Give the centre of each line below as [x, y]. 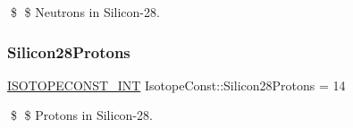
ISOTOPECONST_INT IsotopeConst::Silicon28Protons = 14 [176, 85]
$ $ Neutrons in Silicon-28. [85, 12]
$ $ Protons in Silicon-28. [81, 115]
